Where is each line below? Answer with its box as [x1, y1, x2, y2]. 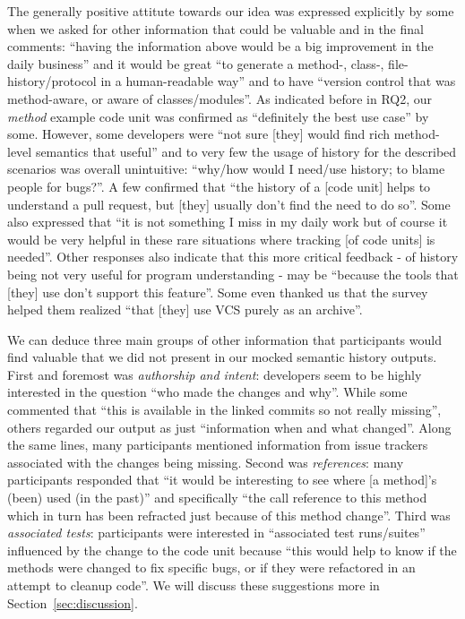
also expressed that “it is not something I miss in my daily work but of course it [7, 212, 448, 231]
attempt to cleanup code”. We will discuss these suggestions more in [7, 576, 380, 594]
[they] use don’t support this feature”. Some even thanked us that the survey [7, 282, 428, 301]
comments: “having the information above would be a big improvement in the [7, 37, 434, 56]
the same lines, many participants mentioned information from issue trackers [7, 435, 428, 454]
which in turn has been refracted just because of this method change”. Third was [7, 505, 451, 524]
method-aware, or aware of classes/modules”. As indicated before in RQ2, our [7, 89, 433, 107]
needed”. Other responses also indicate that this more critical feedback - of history [7, 247, 459, 266]
